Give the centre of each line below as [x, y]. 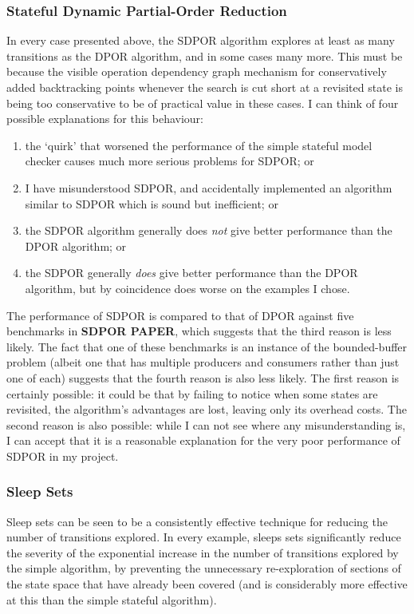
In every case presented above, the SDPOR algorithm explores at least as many [201, 40]
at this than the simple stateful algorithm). [112, 599]
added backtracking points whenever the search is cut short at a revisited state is [205, 87]
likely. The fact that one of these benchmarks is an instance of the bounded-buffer [207, 346]
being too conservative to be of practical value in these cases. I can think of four [203, 103]
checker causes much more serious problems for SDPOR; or [170, 161]
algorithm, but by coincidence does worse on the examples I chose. [187, 288]
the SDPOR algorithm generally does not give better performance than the [209, 230]
